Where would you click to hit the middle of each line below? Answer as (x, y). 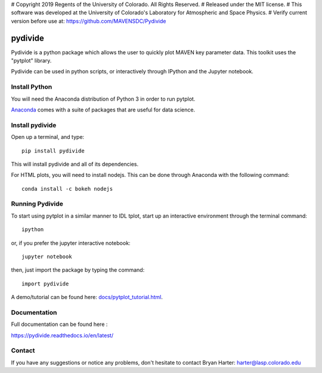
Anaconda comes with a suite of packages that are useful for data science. (103, 110)
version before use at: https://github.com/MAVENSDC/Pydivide (89, 21)
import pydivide (45, 284)
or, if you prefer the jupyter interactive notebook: (71, 243)
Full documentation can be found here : (59, 324)
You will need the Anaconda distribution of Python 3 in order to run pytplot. (103, 99)
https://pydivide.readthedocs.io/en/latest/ (62, 335)
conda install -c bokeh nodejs (67, 189)
